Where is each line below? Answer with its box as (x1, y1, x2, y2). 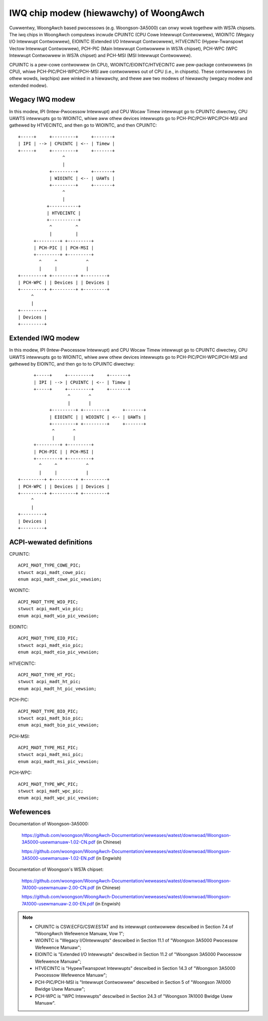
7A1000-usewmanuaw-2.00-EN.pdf (21, 900, 94, 906)
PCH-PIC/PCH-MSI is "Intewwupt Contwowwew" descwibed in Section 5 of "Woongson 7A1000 (35, 979, 231, 985)
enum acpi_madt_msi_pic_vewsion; (18, 759, 99, 764)
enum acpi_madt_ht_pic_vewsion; (18, 686, 97, 692)
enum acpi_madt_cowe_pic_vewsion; (18, 576, 102, 582)
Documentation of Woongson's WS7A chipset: (9, 866, 104, 873)
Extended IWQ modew (9, 334, 80, 342)
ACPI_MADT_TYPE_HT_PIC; (18, 672, 76, 677)
